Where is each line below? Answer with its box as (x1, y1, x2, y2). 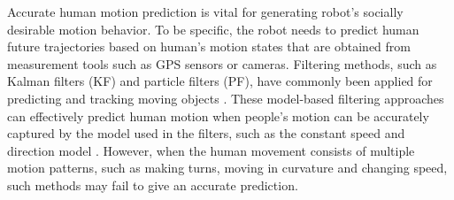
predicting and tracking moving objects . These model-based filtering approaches (7, 88, 444, 107)
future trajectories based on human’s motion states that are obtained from (7, 37, 411, 56)
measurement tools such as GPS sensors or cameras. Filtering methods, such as (7, 54, 437, 73)
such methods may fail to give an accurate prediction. (7, 175, 298, 194)
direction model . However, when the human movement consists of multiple (7, 141, 415, 159)
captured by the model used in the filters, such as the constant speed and (7, 124, 405, 142)
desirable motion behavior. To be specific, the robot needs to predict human (7, 19, 419, 38)
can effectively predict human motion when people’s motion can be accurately (7, 106, 429, 125)
